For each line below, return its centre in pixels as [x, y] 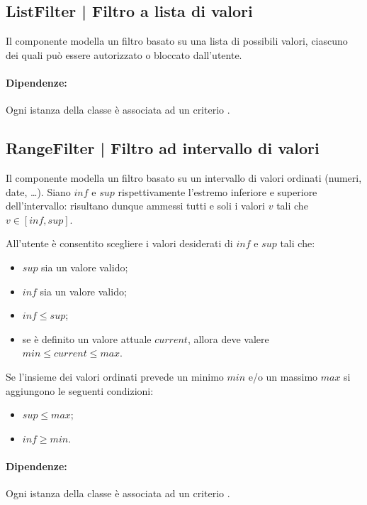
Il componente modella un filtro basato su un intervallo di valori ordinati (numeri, [184, 177]
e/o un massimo [283, 376]
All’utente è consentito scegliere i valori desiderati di [119, 243]
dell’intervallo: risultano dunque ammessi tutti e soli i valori [136, 206]
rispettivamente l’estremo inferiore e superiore [218, 191]
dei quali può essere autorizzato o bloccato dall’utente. [124, 54]
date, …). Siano [38, 191]
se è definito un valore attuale [87, 338]
